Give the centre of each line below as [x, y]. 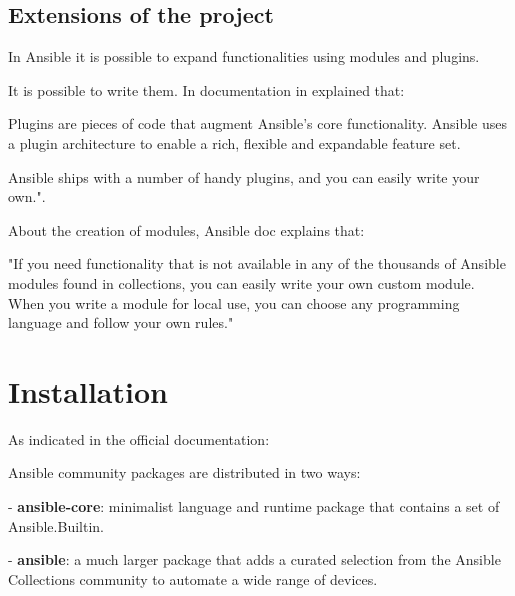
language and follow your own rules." [121, 322]
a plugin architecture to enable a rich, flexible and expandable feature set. [234, 142]
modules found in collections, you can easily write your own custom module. [241, 282]
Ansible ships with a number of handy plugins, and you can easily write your [244, 176]
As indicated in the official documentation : [139, 438]
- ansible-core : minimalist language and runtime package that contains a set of [254, 506]
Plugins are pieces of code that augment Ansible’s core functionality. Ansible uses [257, 123]
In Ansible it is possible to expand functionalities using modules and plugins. [244, 56]
